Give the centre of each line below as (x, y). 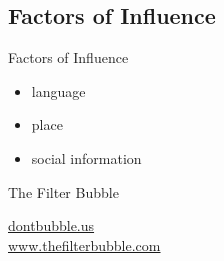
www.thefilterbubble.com (84, 244)
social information (86, 157)
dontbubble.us (51, 225)
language (58, 90)
